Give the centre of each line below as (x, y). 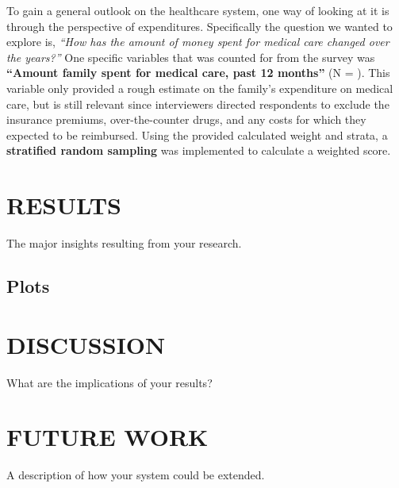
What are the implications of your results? (109, 382)
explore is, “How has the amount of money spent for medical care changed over (198, 42)
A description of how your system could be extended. (136, 475)
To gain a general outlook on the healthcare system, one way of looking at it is (198, 10)
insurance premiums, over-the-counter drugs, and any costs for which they (186, 119)
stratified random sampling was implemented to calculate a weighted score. (199, 150)
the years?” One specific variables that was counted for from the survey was (191, 57)
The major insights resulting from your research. (124, 243)
